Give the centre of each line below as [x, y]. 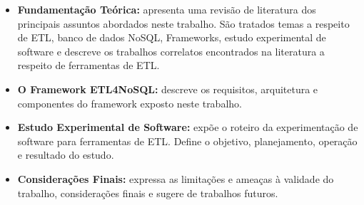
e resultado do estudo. [66, 155]
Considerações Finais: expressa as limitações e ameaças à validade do [176, 178]
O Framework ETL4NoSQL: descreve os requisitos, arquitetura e [168, 89]
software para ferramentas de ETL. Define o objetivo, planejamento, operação [187, 141]
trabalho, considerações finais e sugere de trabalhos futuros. [148, 193]
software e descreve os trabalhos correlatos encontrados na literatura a [171, 51]
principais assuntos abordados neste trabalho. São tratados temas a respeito [183, 23]
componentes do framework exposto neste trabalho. [130, 103]
